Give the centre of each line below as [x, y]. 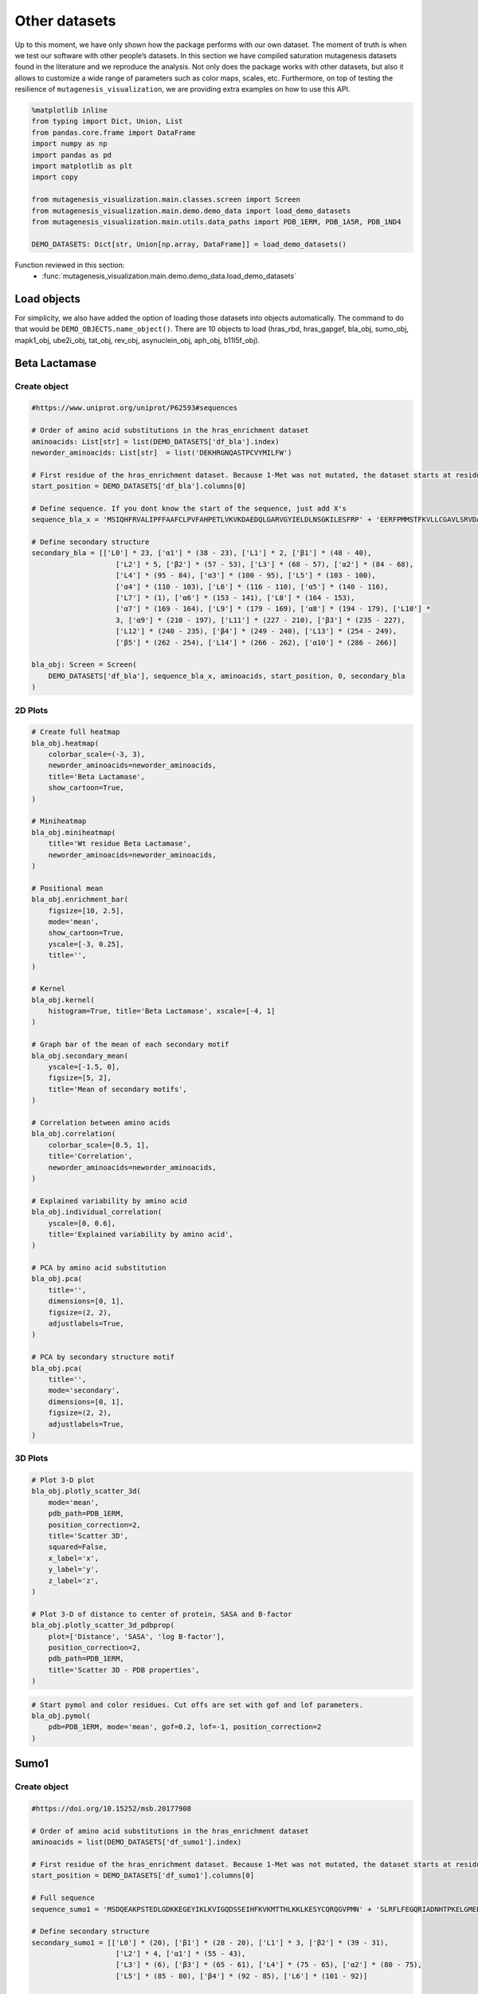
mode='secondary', [84, 1391]
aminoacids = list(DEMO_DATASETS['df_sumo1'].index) [137, 1842]
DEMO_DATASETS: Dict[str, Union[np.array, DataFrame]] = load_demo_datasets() [189, 244]
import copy [55, 177]
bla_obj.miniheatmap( [74, 832]
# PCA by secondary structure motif [103, 1357]
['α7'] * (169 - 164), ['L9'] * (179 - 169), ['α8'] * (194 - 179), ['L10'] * [273, 609]
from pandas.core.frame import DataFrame [114, 132]
